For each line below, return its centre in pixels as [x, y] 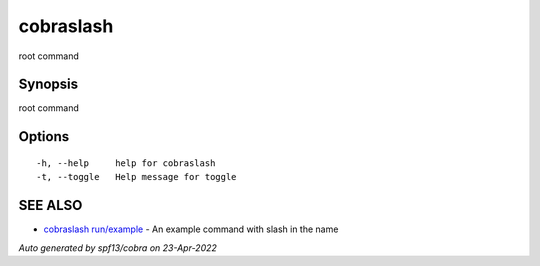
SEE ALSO [50, 205]
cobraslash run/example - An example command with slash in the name [191, 229]
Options [44, 136]
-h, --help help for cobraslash [126, 163]
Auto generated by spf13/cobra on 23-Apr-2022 [117, 247]
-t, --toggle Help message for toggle [136, 177]
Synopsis [48, 84]
